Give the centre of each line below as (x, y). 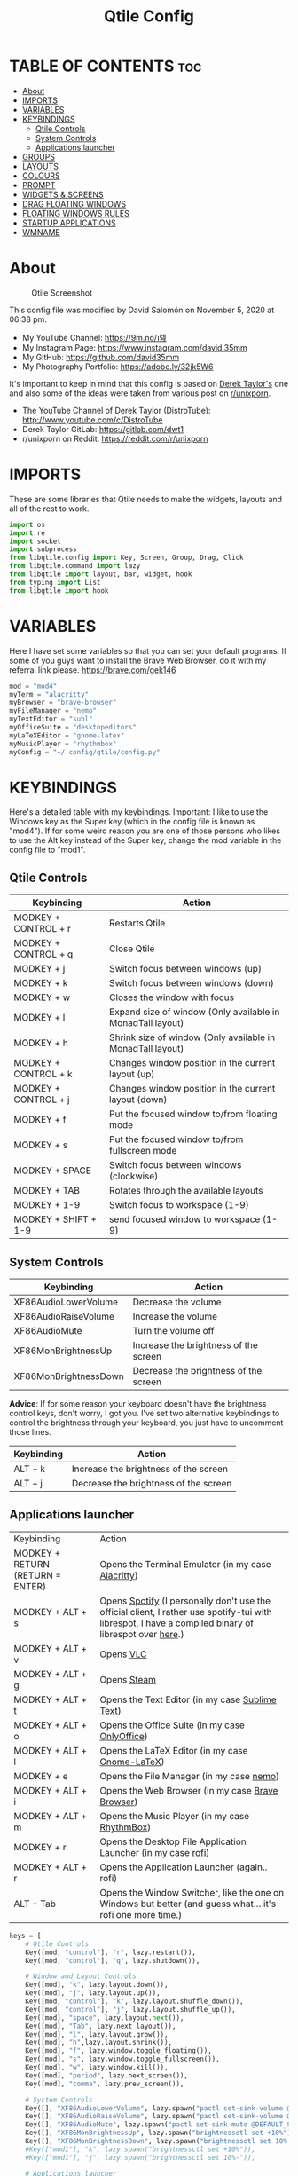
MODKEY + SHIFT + (55, 1219)
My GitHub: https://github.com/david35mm (101, 357)
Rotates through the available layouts (186, 1191)
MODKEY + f (40, 1120)
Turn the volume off (173, 1331)
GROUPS (39, 156)
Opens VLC (124, 1654)
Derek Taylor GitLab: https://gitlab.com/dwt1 (103, 429)
